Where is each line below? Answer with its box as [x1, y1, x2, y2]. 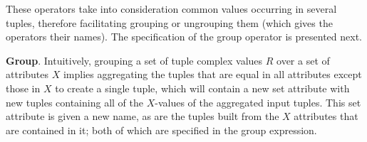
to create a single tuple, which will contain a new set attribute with [55, 80, 350, 95]
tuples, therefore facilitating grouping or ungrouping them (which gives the [6, 15, 333, 30]
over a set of [276, 53, 330, 67]
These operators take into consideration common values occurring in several [6, 1, 337, 16]
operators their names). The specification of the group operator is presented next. [6, 29, 362, 44]
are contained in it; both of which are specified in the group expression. [6, 122, 317, 137]
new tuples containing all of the [6, 94, 143, 109]
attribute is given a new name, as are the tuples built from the [6, 109, 279, 124]
